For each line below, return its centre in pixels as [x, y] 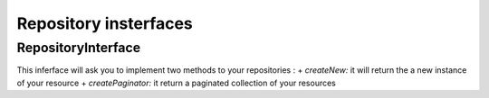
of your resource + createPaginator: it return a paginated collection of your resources [177, 83]
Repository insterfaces [105, 23]
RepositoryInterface [79, 48]
